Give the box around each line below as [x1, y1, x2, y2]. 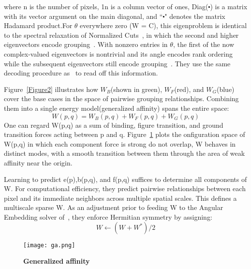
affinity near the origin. [4, 157, 73, 167]
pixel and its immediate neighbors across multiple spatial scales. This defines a [4, 193, 237, 203]
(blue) [217, 84, 235, 94]
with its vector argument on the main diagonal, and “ [4, 11, 163, 21]
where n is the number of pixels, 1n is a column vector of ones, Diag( [4, 1, 208, 11]
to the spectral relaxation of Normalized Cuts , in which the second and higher [4, 30, 239, 40]
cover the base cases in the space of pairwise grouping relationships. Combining [4, 93, 239, 104]
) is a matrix [210, 1, 248, 11]
